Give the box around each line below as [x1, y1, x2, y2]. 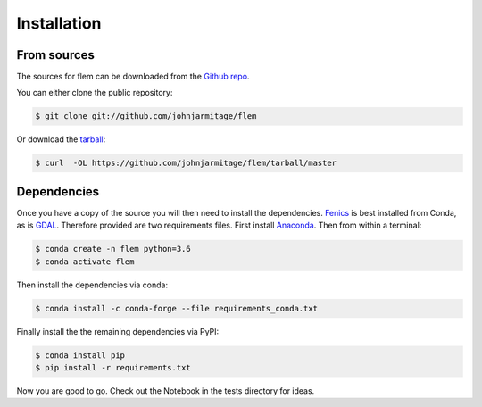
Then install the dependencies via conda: [16, 279, 169, 290]
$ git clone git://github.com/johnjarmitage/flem [35, 112, 257, 121]
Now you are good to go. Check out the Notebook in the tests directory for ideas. [16, 385, 315, 396]
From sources [16, 47, 96, 62]
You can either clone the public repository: [16, 87, 173, 98]
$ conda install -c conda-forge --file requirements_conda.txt [35, 303, 319, 313]
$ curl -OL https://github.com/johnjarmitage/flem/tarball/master [35, 158, 337, 169]
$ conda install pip [35, 350, 125, 361]
